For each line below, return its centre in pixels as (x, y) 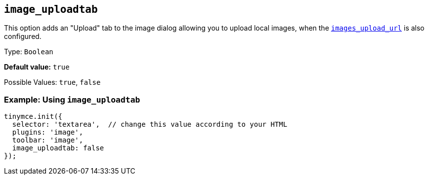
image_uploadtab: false (58, 148)
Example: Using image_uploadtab (72, 99)
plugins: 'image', (48, 132)
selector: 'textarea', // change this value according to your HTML (150, 125)
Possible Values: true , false (52, 82)
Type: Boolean (29, 52)
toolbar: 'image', (48, 140)
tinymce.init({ (33, 117)
